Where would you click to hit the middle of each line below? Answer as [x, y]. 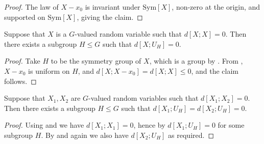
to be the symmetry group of [96, 61]
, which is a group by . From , [196, 61]
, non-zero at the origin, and [216, 7]
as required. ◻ [191, 135]
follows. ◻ [20, 81]
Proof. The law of [31, 7]
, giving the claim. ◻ [110, 17]
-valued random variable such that [128, 34]
